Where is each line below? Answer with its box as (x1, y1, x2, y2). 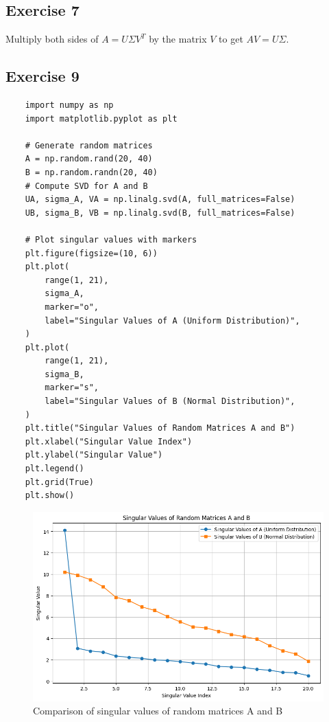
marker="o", (45, 302, 99, 312)
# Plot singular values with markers (25, 234, 197, 245)
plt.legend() (25, 464, 84, 474)
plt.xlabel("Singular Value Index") (25, 436, 193, 447)
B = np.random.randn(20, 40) (25, 167, 158, 177)
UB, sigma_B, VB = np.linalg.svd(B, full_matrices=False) (25, 207, 295, 218)
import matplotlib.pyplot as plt (25, 113, 178, 124)
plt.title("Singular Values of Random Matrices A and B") (25, 423, 295, 433)
